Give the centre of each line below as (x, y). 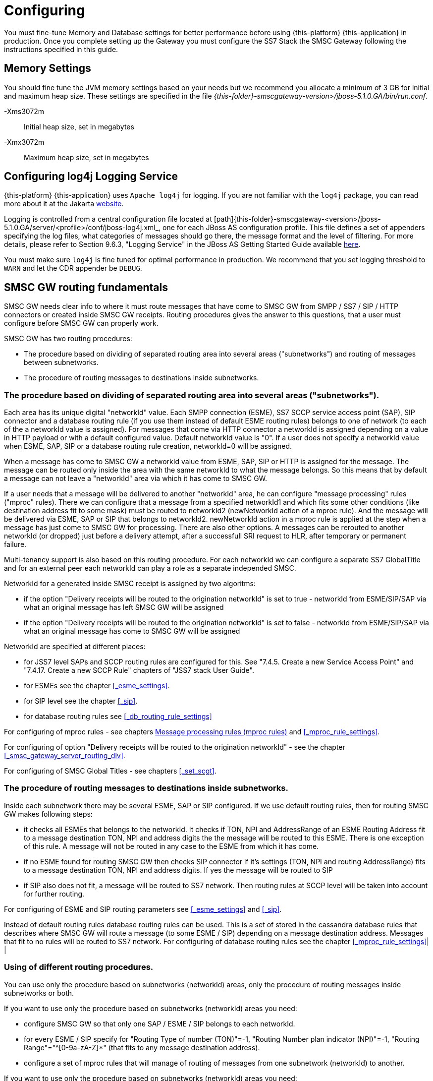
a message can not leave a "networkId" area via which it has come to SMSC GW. (136, 479)
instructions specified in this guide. (61, 49)
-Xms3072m (24, 111)
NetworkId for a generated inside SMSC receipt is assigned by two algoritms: (130, 584)
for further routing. (54, 894)
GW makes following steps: (48, 814)
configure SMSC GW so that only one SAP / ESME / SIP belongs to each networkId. (160, 1023)
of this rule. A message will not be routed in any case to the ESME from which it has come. (171, 846)
